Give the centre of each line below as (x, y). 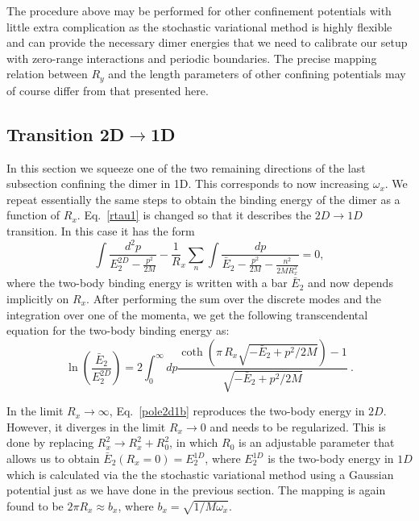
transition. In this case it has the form (101, 231)
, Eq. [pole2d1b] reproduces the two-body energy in (237, 411)
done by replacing (50, 442)
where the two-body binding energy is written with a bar (147, 283)
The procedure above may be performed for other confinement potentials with (199, 10)
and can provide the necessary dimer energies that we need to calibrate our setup (207, 42)
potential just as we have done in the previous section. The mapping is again (196, 490)
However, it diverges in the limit (86, 426)
